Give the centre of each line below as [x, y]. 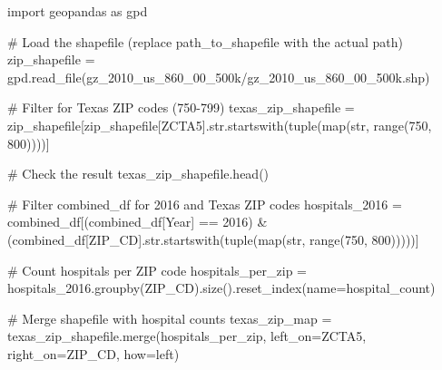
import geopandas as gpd [78, 11]
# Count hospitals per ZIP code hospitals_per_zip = [157, 270]
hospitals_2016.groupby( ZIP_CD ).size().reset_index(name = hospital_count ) [221, 288]
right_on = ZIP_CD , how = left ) [93, 353]
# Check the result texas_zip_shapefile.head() [138, 174]
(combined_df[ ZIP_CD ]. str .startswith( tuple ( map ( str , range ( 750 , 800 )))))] [213, 239]
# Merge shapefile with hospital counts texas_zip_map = [170, 318]
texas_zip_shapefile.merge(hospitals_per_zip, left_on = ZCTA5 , [187, 336]
